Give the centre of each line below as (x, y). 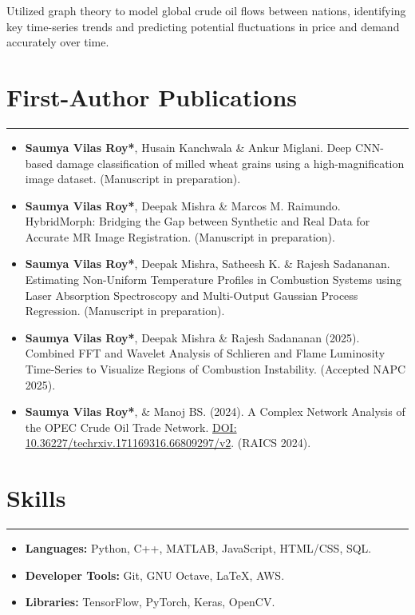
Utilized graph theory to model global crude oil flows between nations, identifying (206, 10)
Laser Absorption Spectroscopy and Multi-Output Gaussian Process (192, 295)
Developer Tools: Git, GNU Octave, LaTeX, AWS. (155, 575)
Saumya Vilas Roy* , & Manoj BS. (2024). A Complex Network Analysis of (215, 411)
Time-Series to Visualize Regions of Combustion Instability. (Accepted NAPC (215, 369)
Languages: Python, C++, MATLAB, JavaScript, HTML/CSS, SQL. (198, 548)
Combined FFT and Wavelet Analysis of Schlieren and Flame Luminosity (205, 353)
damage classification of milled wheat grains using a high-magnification (230, 163)
